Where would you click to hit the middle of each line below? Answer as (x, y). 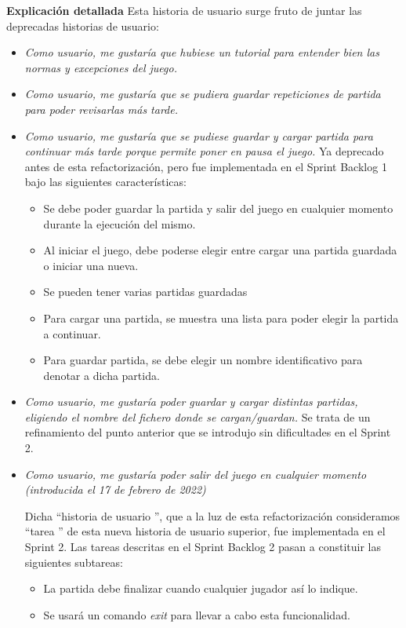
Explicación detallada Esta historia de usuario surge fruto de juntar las (184, 10)
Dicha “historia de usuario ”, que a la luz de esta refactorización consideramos (212, 515)
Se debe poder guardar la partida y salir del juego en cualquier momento (218, 208)
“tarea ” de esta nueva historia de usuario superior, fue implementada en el (205, 531)
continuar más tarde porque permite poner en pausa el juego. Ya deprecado (204, 151)
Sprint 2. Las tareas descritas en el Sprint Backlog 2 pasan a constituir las (203, 547)
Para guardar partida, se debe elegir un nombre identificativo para (203, 360)
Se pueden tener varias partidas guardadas (145, 292)
